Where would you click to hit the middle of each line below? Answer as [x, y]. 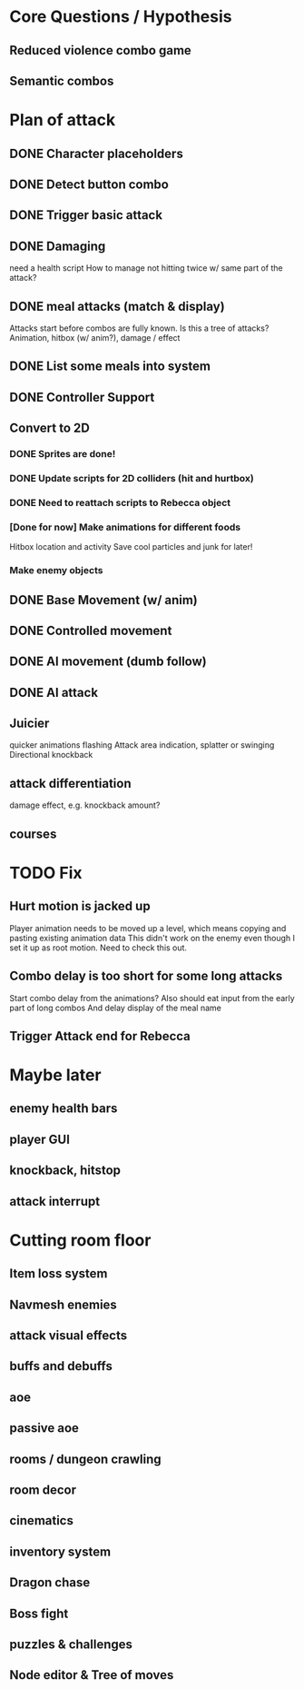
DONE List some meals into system [110, 367]
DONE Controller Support [82, 397]
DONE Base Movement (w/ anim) [103, 600]
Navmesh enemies [64, 1304]
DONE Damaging [58, 246]
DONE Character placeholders [96, 153]
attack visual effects [69, 1336]
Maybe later [55, 1075]
